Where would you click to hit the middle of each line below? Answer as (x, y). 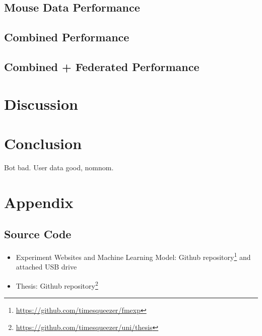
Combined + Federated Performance (102, 66)
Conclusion (43, 143)
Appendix (39, 202)
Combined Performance (67, 37)
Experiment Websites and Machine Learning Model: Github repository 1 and (133, 256)
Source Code (38, 234)
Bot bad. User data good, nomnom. (59, 167)
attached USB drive (46, 267)
